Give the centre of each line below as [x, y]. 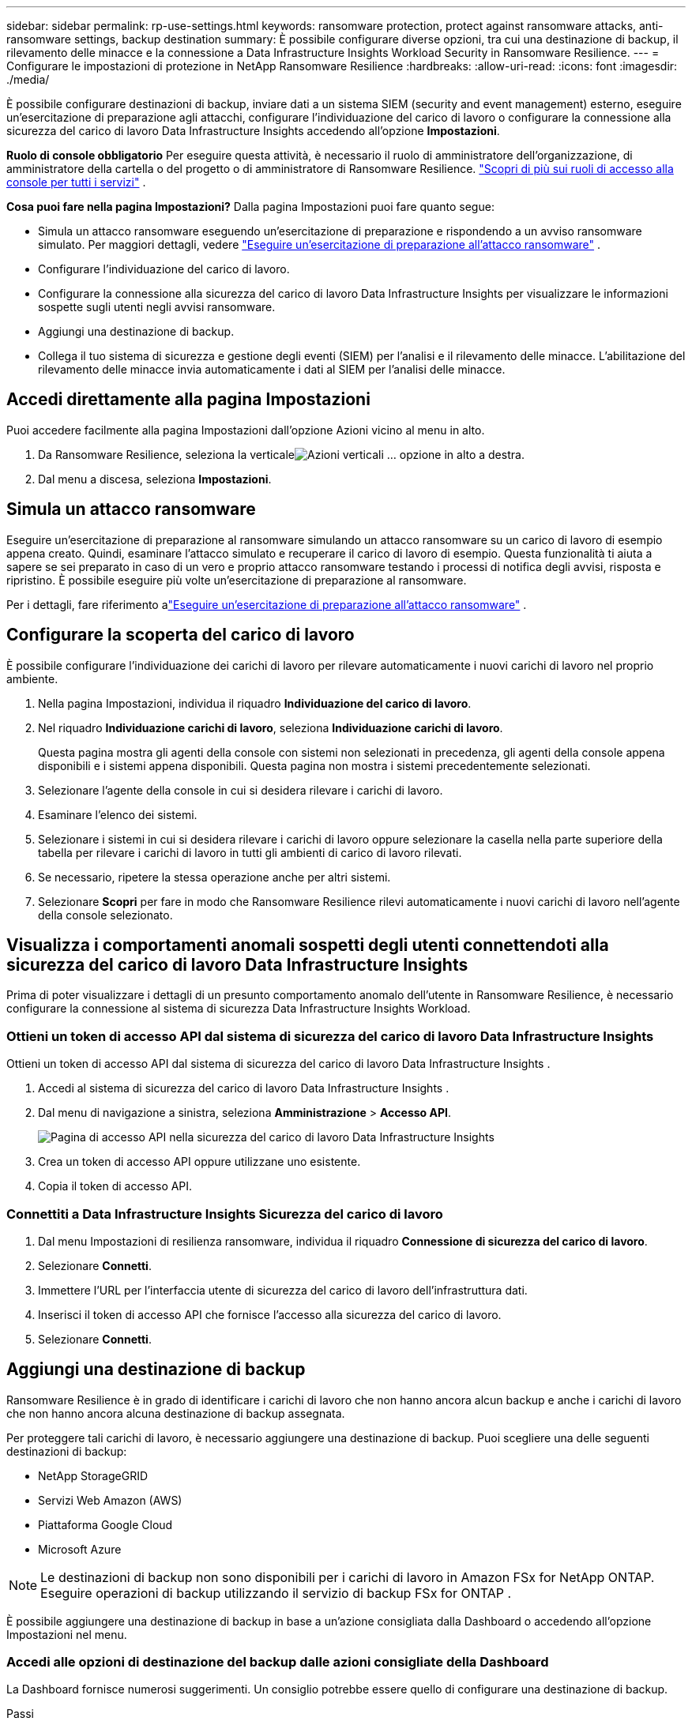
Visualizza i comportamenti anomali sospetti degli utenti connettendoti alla [308, 945]
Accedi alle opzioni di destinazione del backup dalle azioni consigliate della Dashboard [278, 1662]
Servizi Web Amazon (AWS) [110, 1500]
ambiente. [32, 678]
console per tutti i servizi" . [76, 182]
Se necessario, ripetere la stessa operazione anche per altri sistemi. [214, 877]
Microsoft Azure [80, 1549]
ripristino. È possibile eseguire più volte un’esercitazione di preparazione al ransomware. [237, 580]
